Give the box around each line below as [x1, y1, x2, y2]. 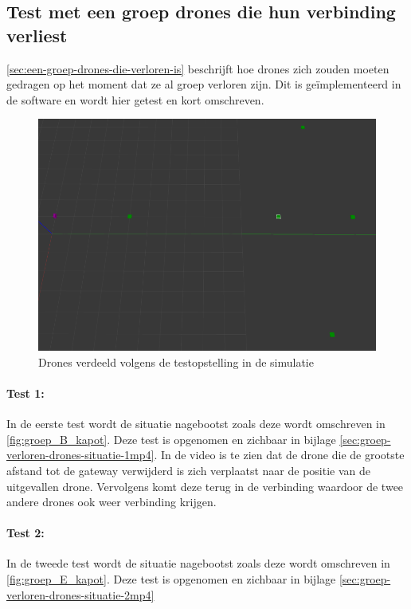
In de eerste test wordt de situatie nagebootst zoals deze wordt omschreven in [6, 415, 386, 432]
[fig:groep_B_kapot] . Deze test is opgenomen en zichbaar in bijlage [6, 430, 336, 447]
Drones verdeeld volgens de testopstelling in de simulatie [38, 353, 314, 370]
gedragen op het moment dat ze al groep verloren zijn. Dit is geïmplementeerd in [6, 76, 401, 92]
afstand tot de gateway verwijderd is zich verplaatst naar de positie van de [6, 462, 371, 478]
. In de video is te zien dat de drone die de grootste [154, 446, 405, 463]
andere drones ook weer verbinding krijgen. [6, 493, 217, 510]
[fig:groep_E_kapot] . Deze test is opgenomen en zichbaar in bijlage [6, 571, 336, 587]
